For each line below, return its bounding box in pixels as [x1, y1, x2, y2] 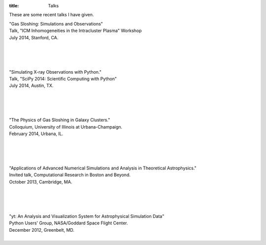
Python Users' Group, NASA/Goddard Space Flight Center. [9, 220, 128, 226]
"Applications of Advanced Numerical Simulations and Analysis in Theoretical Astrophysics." [9, 165, 197, 171]
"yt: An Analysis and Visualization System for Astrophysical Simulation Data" [9, 213, 165, 219]
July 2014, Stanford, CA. [9, 34, 59, 40]
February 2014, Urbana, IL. [9, 131, 64, 137]
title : [9, 3, 19, 8]
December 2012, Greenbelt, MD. [9, 227, 75, 233]
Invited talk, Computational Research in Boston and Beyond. [9, 172, 131, 178]
